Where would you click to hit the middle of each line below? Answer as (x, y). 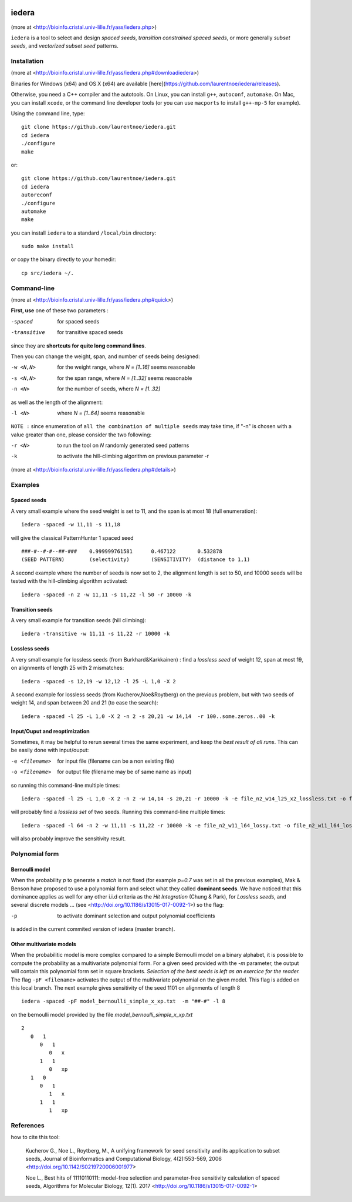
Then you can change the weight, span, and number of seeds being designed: (106, 356)
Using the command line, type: (48, 113)
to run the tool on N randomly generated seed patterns (123, 445)
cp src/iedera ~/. (48, 273)
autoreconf (37, 195)
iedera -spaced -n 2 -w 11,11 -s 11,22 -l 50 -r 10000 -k (106, 595)
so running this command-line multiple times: (65, 785)
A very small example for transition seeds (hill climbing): (79, 620)
